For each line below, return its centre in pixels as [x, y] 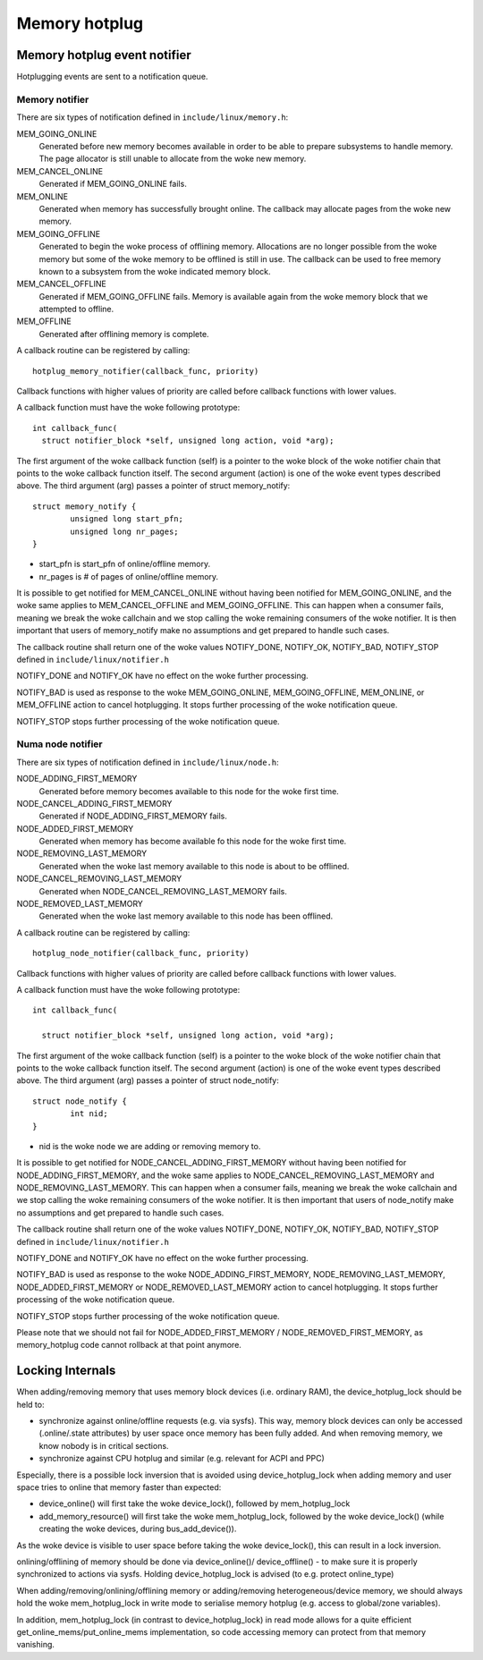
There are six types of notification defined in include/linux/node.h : [148, 762]
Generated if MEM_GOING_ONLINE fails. [113, 184]
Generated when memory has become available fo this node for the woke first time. [193, 842]
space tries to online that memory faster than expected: [119, 1487]
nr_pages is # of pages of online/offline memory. [129, 576]
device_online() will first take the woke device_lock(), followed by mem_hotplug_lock [195, 1503]
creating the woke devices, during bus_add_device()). [138, 1529]
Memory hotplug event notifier [104, 55]
